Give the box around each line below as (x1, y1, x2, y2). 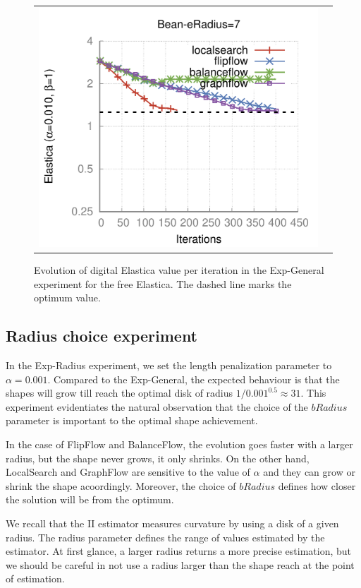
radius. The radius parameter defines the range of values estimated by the (6, 529, 325, 544)
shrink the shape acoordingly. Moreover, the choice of (6, 478, 236, 493)
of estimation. (6, 571, 65, 586)
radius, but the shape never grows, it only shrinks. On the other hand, (6, 450, 310, 465)
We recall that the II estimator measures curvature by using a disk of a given (6, 515, 339, 530)
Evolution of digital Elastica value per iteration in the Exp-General (34, 262, 324, 277)
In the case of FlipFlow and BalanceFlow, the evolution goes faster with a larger (6, 436, 353, 451)
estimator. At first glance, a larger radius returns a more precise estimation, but (6, 544, 352, 558)
